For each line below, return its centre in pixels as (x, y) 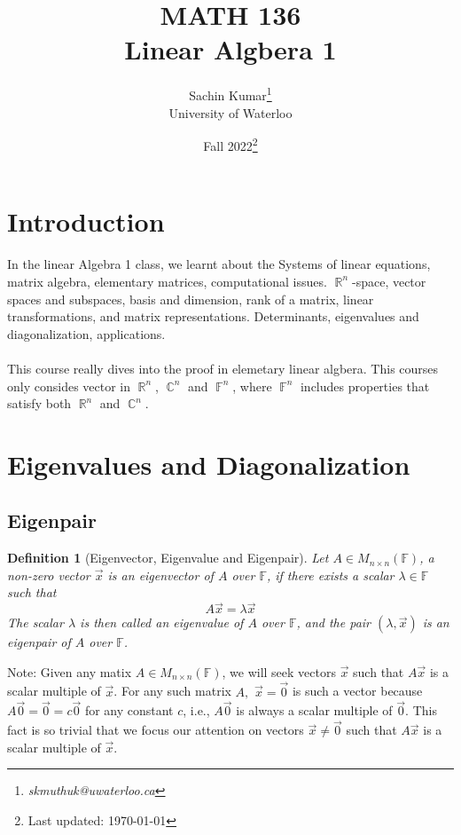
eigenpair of (39, 642)
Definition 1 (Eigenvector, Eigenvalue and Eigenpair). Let (168, 558)
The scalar (35, 622)
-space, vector (389, 281)
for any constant (129, 710)
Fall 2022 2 (230, 144)
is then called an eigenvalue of (162, 622)
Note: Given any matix (70, 671)
